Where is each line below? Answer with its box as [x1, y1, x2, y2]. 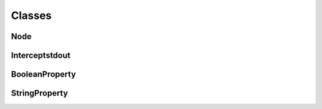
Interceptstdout [11, 50, 71, 60]
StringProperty [11, 88, 69, 98]
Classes [11, 9, 52, 22]
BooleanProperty [11, 69, 76, 79]
